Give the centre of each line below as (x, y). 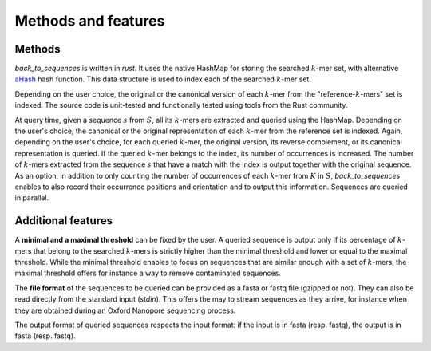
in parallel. (32, 198)
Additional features (64, 221)
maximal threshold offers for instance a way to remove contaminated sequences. (148, 273)
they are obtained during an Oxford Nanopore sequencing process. (125, 310)
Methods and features (90, 21)
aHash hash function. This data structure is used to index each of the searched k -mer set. (163, 79)
